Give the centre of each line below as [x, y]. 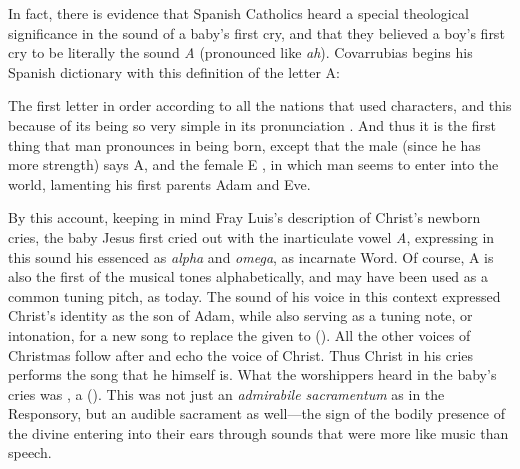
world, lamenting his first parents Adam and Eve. [159, 183]
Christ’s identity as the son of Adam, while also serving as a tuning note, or [240, 315]
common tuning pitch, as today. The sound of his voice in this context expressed [254, 295]
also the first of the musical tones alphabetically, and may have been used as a [248, 276]
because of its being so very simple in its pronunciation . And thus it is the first [252, 124]
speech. [30, 452]
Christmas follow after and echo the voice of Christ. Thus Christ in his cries [241, 354]
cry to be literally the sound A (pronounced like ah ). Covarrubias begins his [240, 52]
